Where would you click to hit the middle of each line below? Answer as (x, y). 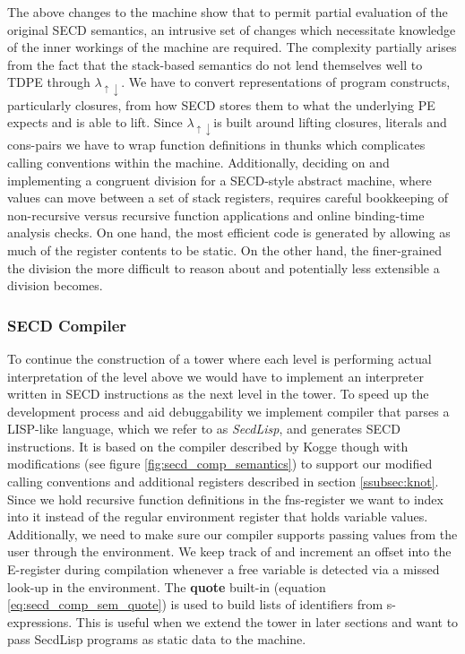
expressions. (40, 621)
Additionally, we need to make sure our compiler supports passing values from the (232, 534)
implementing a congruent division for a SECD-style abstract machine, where (220, 180)
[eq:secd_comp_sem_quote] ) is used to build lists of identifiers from (195, 604)
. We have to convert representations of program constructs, (286, 82)
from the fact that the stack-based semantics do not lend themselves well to (215, 64)
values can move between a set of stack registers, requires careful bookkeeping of (228, 198)
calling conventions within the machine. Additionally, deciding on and (198, 162)
